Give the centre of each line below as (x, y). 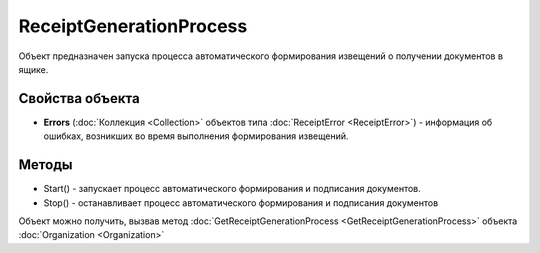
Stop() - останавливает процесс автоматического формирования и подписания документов (241, 202)
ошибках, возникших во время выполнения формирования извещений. (196, 136)
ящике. (33, 69)
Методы (45, 165)
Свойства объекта (79, 98)
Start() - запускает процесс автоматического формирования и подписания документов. (232, 189)
